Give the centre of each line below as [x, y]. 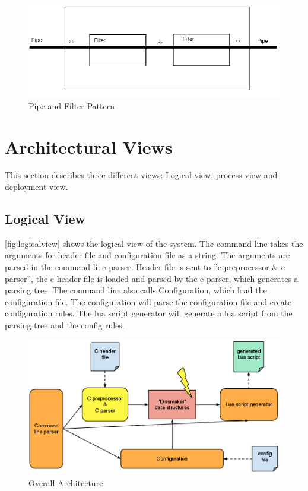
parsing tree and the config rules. [65, 325]
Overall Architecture [66, 483]
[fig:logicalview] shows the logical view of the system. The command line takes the [154, 243]
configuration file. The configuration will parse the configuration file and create [148, 301]
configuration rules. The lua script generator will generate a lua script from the [149, 313]
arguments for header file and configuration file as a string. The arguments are [147, 255]
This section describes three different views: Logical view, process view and [141, 175]
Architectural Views [89, 146]
